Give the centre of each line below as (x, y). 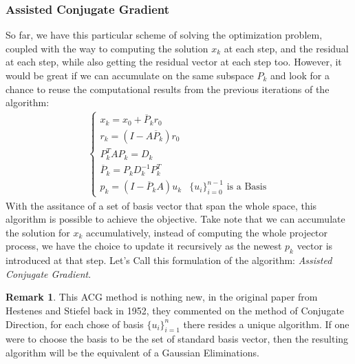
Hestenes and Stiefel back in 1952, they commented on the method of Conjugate (175, 310)
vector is (315, 246)
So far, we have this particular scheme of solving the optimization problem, (164, 35)
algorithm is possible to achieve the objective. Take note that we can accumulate (175, 219)
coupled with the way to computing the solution (107, 48)
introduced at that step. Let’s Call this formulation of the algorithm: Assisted (169, 260)
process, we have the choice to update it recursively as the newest (144, 246)
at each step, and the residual (286, 48)
